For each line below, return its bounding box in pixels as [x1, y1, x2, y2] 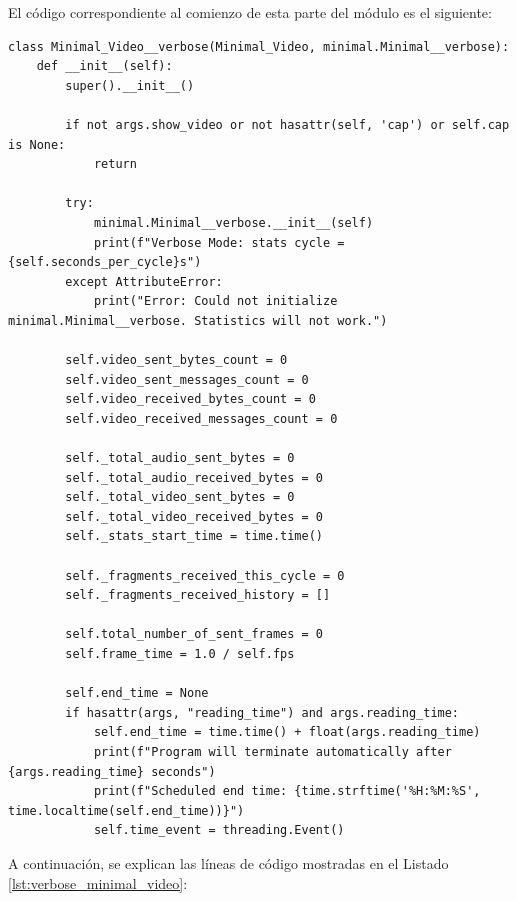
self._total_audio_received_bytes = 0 [65, 470, 323, 485]
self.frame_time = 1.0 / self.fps [65, 647, 295, 661]
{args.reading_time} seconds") [8, 764, 216, 779]
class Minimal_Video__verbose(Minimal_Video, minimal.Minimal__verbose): [8, 39, 510, 54]
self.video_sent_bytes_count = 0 [65, 353, 288, 368]
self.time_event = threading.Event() [93, 823, 345, 838]
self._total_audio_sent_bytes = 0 [65, 451, 295, 466]
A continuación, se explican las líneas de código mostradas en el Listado [8, 852, 449, 873]
